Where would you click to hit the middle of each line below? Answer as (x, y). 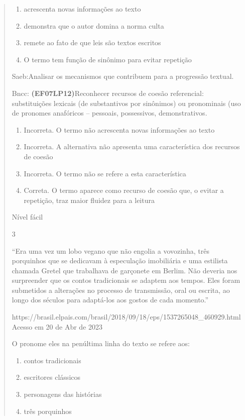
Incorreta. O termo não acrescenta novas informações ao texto (119, 129)
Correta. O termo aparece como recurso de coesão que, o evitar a (124, 190)
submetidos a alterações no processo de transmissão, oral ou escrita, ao (121, 290)
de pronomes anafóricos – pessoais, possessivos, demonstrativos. (109, 113)
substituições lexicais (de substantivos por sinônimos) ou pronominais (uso (126, 103)
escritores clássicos (52, 377)
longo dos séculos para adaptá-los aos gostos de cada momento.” (110, 300)
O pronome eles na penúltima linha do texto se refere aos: (101, 343)
